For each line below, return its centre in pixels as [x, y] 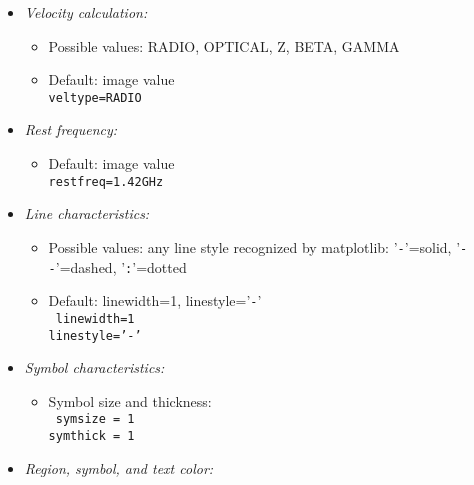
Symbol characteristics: [94, 367]
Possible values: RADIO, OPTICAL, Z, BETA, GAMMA [224, 45]
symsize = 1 [95, 419]
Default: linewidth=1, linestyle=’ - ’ [155, 300]
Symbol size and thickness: [130, 400]
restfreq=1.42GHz [106, 181]
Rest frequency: [71, 129]
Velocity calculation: [86, 12]
